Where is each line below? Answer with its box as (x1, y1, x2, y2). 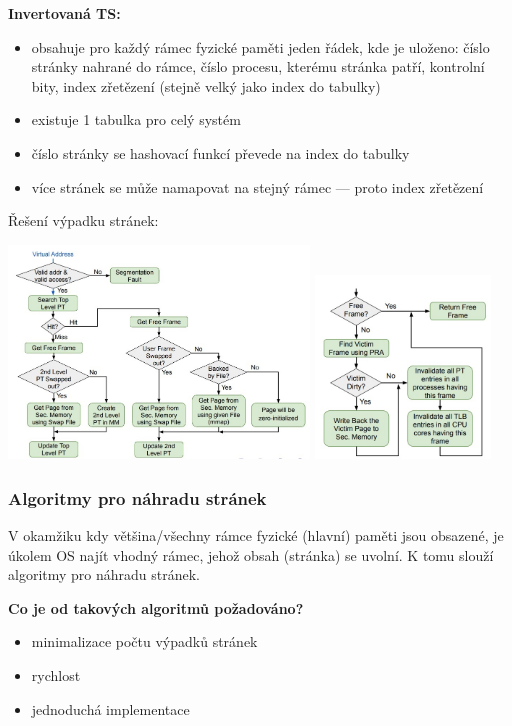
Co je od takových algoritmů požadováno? (8, 597, 304, 618)
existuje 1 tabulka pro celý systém (31, 109, 241, 130)
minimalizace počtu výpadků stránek (31, 631, 258, 652)
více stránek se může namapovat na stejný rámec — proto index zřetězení (31, 176, 484, 197)
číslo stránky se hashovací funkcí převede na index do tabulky (31, 142, 410, 163)
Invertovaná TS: (8, 3, 121, 23)
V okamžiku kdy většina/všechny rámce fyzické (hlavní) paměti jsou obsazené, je (8, 525, 504, 546)
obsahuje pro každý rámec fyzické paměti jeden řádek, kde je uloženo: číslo (31, 36, 490, 57)
